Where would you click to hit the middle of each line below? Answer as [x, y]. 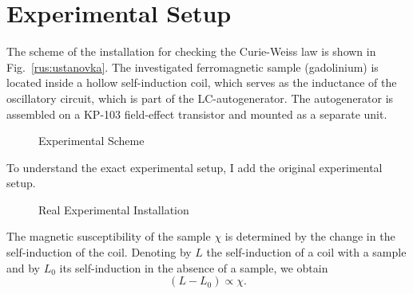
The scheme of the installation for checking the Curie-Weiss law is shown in [191, 51]
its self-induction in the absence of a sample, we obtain [194, 267]
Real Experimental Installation [114, 209]
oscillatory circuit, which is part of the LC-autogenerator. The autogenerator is [200, 98]
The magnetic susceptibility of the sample [109, 236]
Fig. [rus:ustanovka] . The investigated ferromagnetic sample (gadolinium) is [193, 67]
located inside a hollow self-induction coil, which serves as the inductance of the [202, 82]
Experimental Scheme [91, 141]
